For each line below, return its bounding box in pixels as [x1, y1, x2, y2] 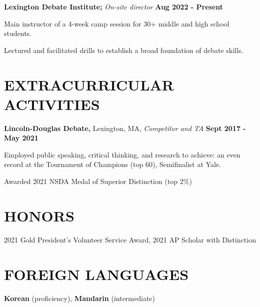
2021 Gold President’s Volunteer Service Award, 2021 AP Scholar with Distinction [4, 234, 256, 244]
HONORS [4, 205, 74, 225]
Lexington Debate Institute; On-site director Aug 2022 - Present [4, 1, 223, 11]
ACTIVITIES [4, 93, 100, 114]
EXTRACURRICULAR [4, 74, 174, 94]
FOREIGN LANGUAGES [4, 263, 189, 284]
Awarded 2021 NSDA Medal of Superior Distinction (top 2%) [4, 176, 192, 186]
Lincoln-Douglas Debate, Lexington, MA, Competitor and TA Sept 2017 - [4, 122, 246, 133]
